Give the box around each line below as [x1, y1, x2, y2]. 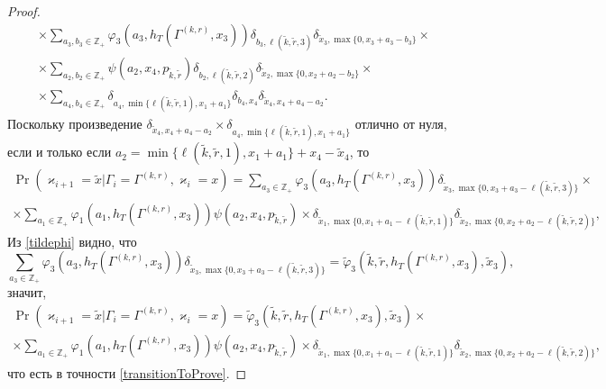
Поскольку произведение [7, 114, 142, 133]
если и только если [7, 142, 112, 161]
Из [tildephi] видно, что [7, 231, 137, 250]
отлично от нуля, [354, 114, 447, 133]
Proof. [7, 2, 41, 20]
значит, [7, 283, 47, 302]
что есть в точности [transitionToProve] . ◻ [7, 364, 247, 383]
